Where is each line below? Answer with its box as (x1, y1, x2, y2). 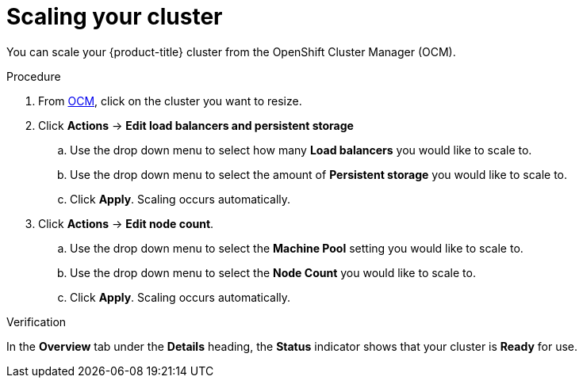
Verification (6, 314, 67, 329)
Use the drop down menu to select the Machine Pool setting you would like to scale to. (70, 241, 524, 255)
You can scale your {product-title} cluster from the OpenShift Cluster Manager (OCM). (6, 44, 456, 59)
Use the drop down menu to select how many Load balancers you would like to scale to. (70, 143, 532, 157)
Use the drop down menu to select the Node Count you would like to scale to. (70, 265, 476, 279)
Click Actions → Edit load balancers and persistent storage (38, 118, 354, 132)
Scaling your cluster (6, 3, 223, 30)
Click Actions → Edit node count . (38, 216, 214, 230)
